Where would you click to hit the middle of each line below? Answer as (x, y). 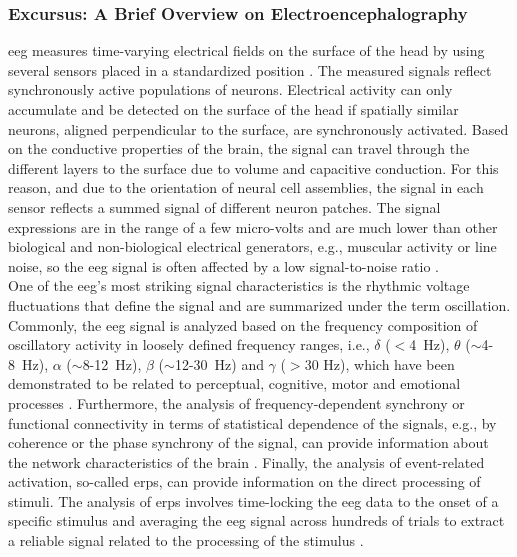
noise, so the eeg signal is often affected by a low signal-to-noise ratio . (223, 265)
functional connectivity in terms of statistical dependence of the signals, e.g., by (252, 422)
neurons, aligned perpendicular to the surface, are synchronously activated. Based (258, 128)
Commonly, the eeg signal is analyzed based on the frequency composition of (243, 324)
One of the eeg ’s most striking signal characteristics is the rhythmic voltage (239, 285)
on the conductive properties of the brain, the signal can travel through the (239, 148)
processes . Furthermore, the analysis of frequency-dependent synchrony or (236, 402)
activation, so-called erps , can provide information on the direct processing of (244, 481)
